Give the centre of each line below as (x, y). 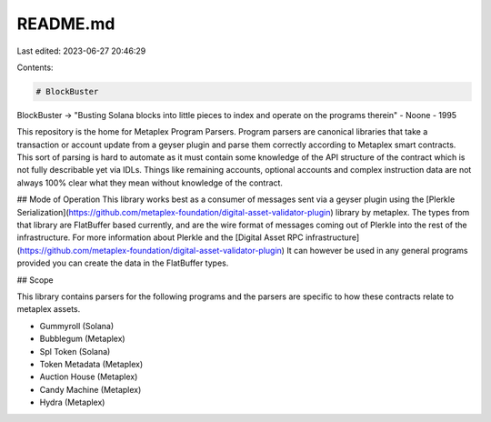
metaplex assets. (49, 309)
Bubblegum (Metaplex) (83, 339)
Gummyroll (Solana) (77, 326)
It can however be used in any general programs (377, 250)
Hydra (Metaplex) (72, 402)
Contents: (35, 67)
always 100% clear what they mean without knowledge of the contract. (150, 183)
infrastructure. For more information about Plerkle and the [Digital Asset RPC (160, 237)
